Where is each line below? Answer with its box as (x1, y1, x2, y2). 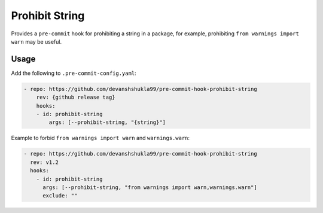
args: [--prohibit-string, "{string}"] (48, 119, 166, 126)
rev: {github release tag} (36, 94, 116, 101)
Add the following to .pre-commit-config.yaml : (11, 69, 137, 77)
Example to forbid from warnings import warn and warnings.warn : (11, 135, 190, 142)
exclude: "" (42, 192, 78, 199)
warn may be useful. (11, 38, 62, 45)
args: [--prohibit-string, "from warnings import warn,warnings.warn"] (42, 184, 257, 191)
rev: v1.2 (30, 159, 59, 166)
